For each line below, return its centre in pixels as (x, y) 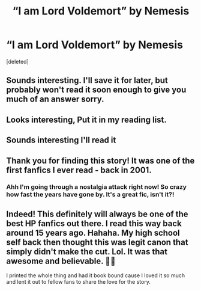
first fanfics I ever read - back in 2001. (79, 170)
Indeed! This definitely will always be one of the (97, 214)
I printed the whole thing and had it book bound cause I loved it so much (95, 275)
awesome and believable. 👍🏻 (61, 261)
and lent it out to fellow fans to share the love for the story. (79, 282)
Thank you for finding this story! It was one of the (100, 161)
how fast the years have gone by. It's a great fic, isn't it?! (90, 195)
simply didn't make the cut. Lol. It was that (87, 252)
